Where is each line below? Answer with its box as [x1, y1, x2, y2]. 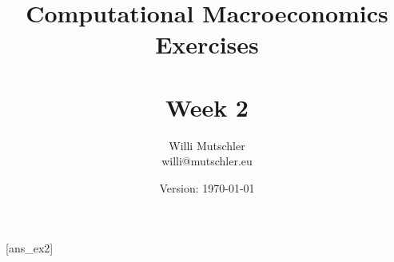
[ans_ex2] [6, 240, 54, 256]
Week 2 [165, 90, 249, 123]
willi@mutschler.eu [161, 153, 253, 169]
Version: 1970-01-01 [159, 179, 255, 196]
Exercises [155, 28, 259, 61]
